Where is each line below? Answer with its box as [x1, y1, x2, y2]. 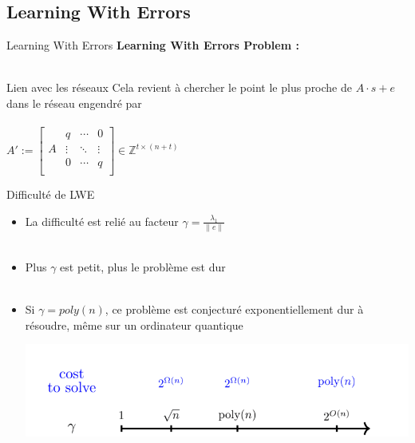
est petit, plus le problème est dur [60, 258, 226, 275]
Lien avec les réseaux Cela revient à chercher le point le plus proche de [6, 79, 352, 96]
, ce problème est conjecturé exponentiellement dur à [105, 300, 364, 317]
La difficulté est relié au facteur [25, 212, 179, 229]
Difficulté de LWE [6, 186, 95, 203]
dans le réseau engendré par [6, 94, 142, 111]
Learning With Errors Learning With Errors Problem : [6, 37, 299, 53]
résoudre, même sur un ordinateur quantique [25, 316, 243, 333]
